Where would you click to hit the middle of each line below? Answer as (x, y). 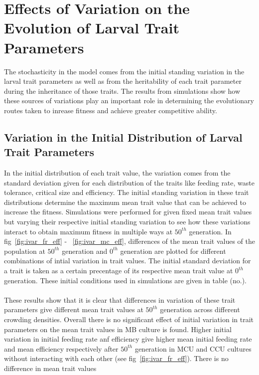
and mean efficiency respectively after (61, 348)
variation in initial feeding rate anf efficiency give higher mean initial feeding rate (128, 339)
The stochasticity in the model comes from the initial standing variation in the (124, 71)
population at (25, 251)
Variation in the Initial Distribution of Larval (123, 137)
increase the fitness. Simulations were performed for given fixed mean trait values (128, 212)
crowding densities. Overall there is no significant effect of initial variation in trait (129, 319)
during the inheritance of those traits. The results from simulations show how (122, 91)
